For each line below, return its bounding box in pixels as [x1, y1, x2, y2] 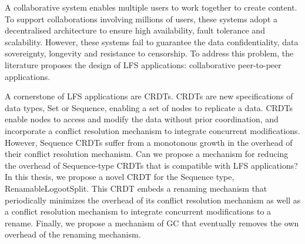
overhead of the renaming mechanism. [5, 228, 141, 240]
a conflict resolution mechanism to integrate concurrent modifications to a [5, 205, 272, 218]
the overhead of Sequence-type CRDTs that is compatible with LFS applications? [5, 159, 298, 171]
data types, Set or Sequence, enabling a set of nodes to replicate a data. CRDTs [5, 101, 293, 113]
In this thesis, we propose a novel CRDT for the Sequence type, [5, 171, 234, 183]
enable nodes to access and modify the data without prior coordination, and [5, 113, 279, 125]
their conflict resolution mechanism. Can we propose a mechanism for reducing [5, 148, 289, 160]
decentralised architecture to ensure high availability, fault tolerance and [5, 24, 265, 36]
